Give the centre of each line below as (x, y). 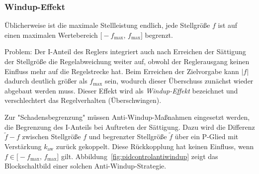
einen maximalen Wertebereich (51, 35)
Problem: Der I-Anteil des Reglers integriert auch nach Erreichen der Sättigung (125, 51)
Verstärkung (23, 146)
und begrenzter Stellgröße (128, 136)
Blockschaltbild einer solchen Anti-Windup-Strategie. (86, 166)
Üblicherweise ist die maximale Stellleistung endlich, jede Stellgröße (107, 25)
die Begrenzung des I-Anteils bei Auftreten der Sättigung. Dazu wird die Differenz (130, 127)
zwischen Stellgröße (51, 136)
